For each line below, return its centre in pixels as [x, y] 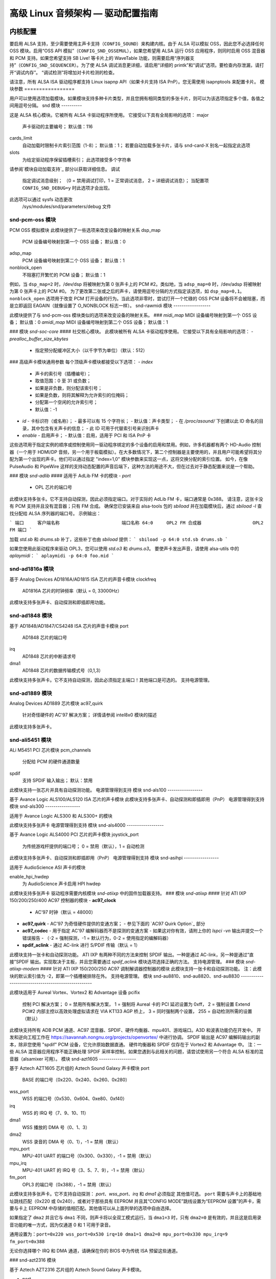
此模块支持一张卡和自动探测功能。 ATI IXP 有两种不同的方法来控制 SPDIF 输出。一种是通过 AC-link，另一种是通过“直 [132, 955]
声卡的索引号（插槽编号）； [63, 373]
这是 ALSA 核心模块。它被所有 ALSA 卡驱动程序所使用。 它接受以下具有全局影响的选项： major [109, 115]
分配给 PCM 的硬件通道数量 [51, 762]
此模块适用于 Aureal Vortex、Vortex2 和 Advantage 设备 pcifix [75, 993]
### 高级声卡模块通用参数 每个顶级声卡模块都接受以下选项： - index [81, 362]
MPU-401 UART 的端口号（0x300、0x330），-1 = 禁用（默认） [88, 1156]
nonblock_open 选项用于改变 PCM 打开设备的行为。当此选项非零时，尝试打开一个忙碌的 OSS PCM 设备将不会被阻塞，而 [137, 298]
